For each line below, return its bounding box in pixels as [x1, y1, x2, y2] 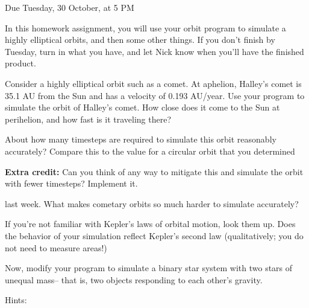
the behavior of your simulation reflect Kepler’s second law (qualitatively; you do [5, 229, 304, 242]
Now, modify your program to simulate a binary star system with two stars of [5, 261, 293, 274]
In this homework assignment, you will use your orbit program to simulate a [5, 21, 286, 34]
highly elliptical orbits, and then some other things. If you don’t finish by [5, 33, 275, 46]
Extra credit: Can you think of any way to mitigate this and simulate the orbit [5, 165, 304, 178]
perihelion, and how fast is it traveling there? [5, 112, 172, 125]
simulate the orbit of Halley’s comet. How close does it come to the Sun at [5, 101, 280, 114]
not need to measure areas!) [5, 241, 107, 254]
